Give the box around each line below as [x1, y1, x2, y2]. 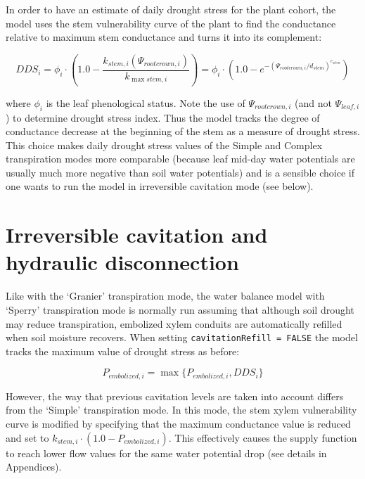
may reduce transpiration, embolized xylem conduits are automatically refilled [6, 316, 342, 331]
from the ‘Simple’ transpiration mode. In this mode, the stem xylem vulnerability [6, 402, 357, 417]
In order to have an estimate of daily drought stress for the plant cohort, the [6, 2, 336, 16]
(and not [295, 95, 332, 110]
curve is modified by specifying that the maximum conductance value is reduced [6, 416, 351, 431]
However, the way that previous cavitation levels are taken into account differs [6, 388, 344, 403]
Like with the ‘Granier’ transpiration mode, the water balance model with [6, 288, 325, 303]
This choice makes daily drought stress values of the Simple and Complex [6, 137, 323, 152]
